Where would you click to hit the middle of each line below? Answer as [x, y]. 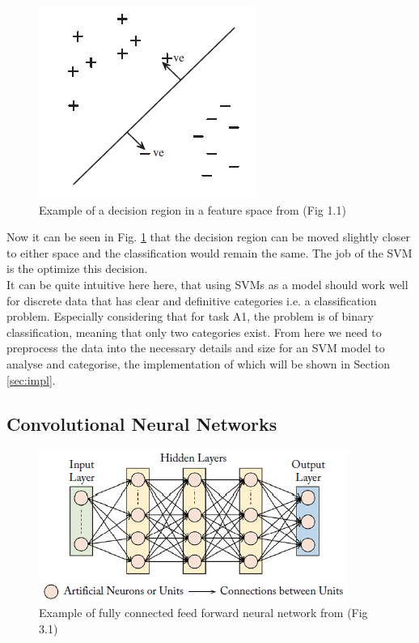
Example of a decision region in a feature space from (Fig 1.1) [193, 209]
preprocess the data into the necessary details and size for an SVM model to [196, 348]
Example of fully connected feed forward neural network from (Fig [203, 612]
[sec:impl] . [31, 379]
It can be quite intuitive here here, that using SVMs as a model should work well [207, 284]
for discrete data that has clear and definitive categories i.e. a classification [192, 300]
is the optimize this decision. [77, 268]
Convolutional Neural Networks [142, 423]
